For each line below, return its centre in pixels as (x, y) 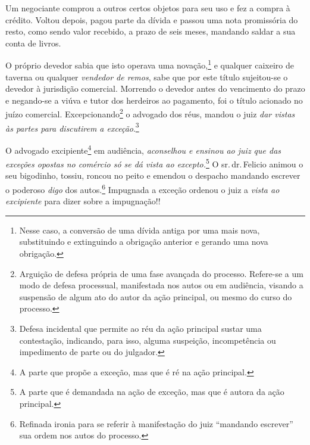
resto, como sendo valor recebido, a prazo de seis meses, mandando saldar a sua (151, 31)
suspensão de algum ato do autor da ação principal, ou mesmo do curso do (156, 296)
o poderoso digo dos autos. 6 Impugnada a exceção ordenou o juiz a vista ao (143, 189)
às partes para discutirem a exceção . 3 (72, 127)
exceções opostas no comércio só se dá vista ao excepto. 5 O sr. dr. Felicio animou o (154, 163)
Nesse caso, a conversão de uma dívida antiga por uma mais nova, (140, 230)
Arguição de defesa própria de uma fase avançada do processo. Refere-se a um (161, 273)
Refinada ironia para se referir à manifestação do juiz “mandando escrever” (156, 423)
